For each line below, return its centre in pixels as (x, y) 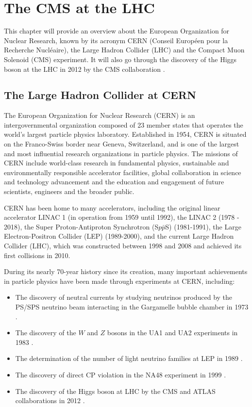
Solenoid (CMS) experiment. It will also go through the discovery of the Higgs (120, 59)
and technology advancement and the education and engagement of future (114, 182)
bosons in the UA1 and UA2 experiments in (172, 333)
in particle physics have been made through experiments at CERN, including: (119, 281)
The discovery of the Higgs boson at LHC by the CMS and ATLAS (115, 391)
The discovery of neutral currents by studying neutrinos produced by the (124, 297)
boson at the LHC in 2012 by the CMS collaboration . (84, 69)
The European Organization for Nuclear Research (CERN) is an (100, 115)
